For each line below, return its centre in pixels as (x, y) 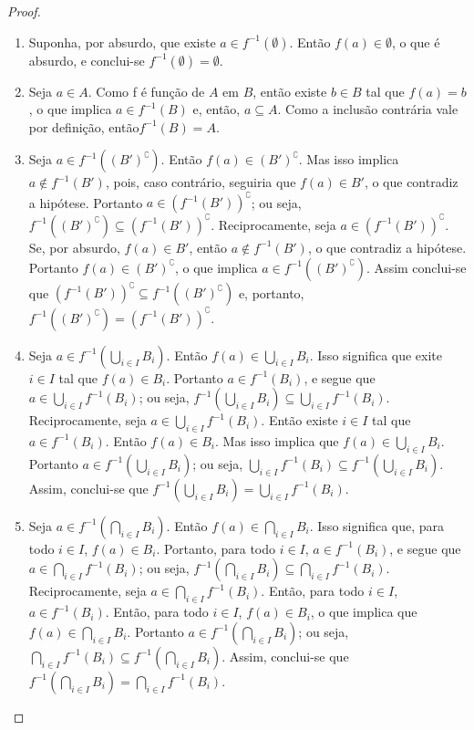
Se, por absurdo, (74, 247)
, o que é (416, 42)
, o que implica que (364, 612)
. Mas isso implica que (277, 440)
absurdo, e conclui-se (87, 60)
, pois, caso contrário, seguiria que (201, 182)
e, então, (216, 109)
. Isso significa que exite (376, 355)
